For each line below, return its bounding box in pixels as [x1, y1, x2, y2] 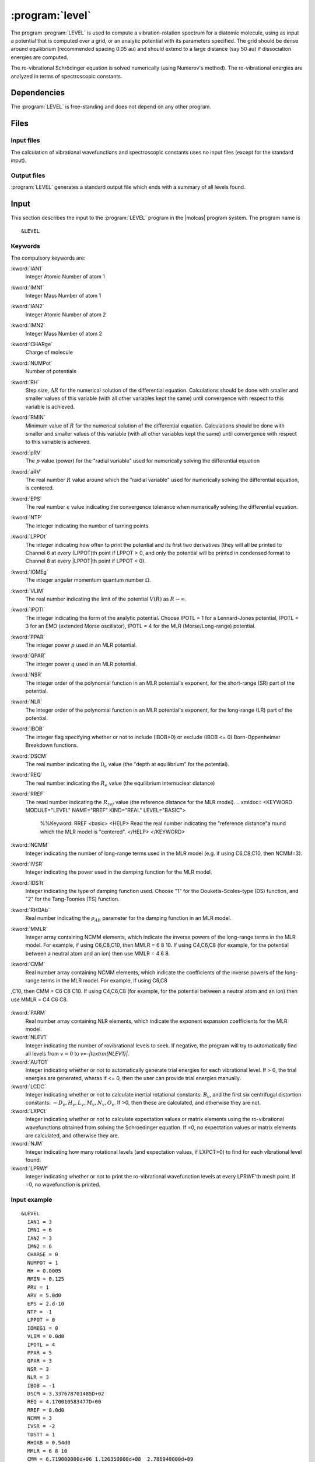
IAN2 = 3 [27, 1235, 52, 1242]
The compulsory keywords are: [10, 254, 86, 261]
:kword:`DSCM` [10, 752, 48, 760]
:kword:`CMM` [10, 961, 45, 968]
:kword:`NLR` [10, 698, 43, 705]
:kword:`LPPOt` [10, 533, 48, 540]
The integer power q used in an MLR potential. [25, 660, 137, 667]
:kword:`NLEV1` [10, 1034, 48, 1041]
